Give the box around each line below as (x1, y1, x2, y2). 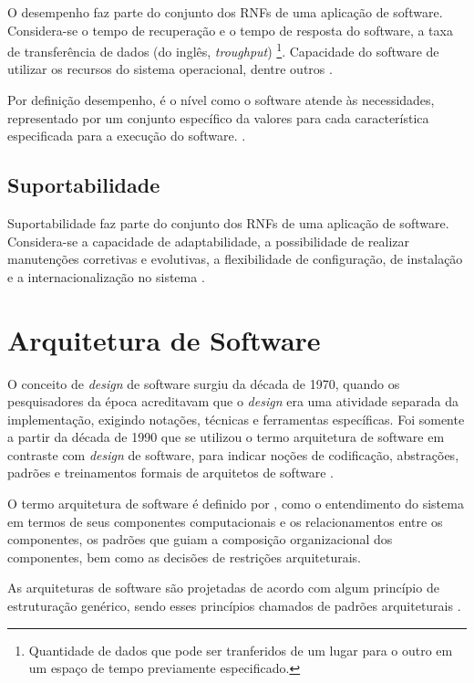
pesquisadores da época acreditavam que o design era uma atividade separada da (7, 392, 459, 411)
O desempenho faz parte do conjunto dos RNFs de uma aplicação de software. (7, 3, 443, 21)
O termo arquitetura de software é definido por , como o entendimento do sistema (7, 494, 464, 513)
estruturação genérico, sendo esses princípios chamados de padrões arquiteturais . (7, 596, 461, 615)
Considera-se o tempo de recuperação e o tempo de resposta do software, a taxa (7, 20, 453, 39)
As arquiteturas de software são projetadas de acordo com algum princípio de (7, 578, 439, 597)
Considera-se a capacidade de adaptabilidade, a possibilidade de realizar (7, 231, 410, 250)
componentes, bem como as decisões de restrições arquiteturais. (7, 547, 361, 566)
